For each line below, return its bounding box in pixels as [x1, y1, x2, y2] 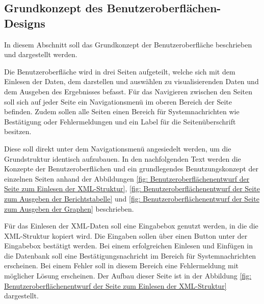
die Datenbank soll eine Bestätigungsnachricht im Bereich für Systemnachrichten [4, 250, 256, 261]
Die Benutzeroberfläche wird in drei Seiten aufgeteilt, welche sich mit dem [4, 66, 235, 77]
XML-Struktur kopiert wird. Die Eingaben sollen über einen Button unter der [4, 230, 248, 241]
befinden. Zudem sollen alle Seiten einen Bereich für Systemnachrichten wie [4, 106, 240, 117]
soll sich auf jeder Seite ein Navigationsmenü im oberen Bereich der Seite [4, 96, 232, 107]
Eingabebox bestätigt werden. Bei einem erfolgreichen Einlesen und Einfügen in [4, 240, 253, 251]
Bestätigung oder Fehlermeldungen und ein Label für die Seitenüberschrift [4, 116, 236, 126]
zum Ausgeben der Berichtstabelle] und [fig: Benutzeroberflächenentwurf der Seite [4, 193, 259, 204]
